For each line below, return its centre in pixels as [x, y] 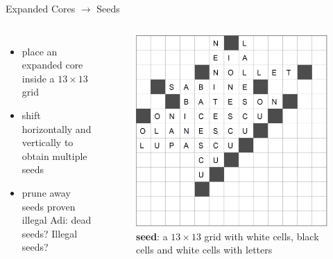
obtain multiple [54, 155]
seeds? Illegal [50, 233]
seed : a [152, 236]
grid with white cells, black [262, 236]
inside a [38, 78]
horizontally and [57, 128]
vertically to [48, 142]
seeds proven [49, 206]
